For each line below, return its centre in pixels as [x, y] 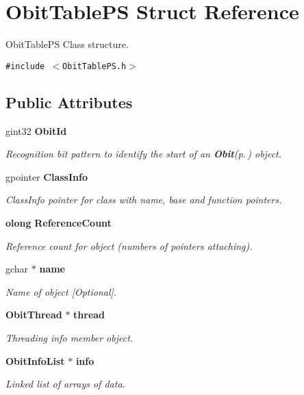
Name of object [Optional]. [61, 291]
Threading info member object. [69, 337]
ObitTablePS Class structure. [67, 44]
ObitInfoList [35, 360]
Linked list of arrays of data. [65, 384]
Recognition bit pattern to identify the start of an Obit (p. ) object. [144, 154]
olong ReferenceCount [59, 222]
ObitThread [34, 315]
